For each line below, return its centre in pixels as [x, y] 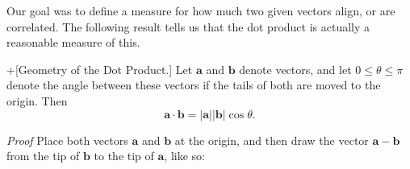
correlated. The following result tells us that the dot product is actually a [188, 26]
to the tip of [124, 156]
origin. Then [37, 100]
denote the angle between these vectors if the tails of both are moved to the [194, 85]
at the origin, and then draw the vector [272, 140]
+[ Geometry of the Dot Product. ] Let [100, 69]
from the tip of [43, 156]
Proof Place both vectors [67, 140]
